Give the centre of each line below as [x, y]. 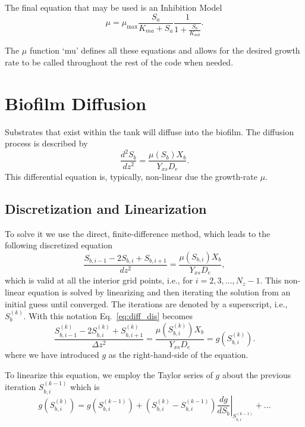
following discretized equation [59, 245]
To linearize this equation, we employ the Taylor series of [109, 374]
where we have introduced [52, 355]
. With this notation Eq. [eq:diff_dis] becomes [108, 316]
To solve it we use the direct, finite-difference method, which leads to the [138, 233]
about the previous [257, 374]
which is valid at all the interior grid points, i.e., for [99, 280]
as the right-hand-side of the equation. [178, 355]
